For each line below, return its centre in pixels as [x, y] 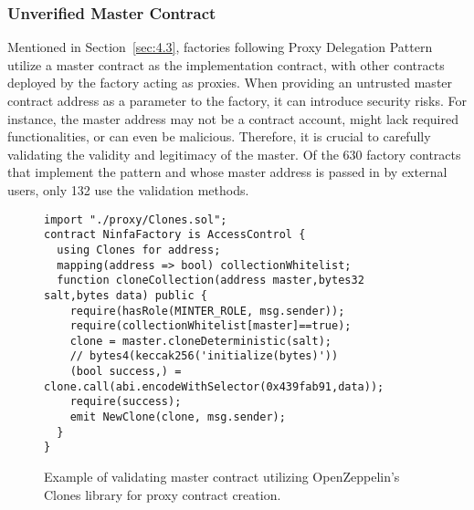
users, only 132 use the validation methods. [128, 189]
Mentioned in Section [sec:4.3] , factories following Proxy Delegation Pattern [220, 47]
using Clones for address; [139, 250]
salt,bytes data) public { [126, 295]
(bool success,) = [126, 372]
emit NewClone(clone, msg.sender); [178, 417]
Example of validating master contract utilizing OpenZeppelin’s [222, 477]
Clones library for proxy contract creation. [163, 494]
